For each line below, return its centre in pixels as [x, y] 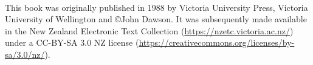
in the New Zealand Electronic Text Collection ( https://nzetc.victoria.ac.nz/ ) [149, 30]
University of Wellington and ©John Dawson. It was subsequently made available [156, 19]
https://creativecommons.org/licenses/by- [217, 42]
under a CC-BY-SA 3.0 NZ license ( [72, 42]
